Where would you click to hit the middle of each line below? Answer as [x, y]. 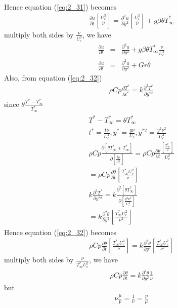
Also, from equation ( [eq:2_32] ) [53, 77]
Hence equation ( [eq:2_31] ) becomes [60, 7]
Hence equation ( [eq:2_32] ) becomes [60, 232]
